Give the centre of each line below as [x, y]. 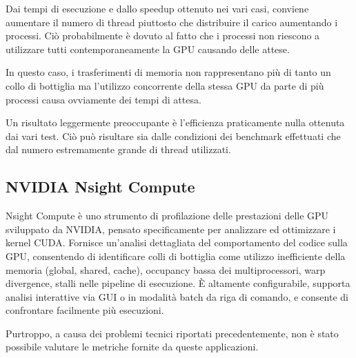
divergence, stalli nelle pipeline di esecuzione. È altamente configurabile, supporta [178, 283]
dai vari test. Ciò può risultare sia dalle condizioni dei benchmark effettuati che [173, 136]
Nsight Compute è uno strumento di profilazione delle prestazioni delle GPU [167, 216]
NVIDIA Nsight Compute [100, 187]
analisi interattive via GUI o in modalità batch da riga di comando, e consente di [177, 296]
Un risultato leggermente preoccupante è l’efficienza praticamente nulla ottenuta [175, 122]
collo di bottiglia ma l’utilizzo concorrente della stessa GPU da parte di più [165, 85]
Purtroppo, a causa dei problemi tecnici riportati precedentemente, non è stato [172, 333]
